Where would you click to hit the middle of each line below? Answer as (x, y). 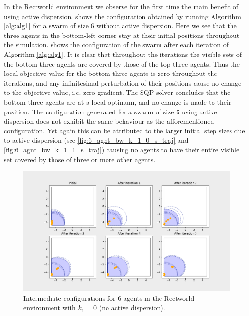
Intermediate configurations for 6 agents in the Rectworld (109, 298)
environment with (50, 307)
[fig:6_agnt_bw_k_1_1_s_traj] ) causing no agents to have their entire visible (122, 149)
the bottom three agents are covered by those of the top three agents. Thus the (122, 64)
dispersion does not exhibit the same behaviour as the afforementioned (109, 121)
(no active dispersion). (132, 307)
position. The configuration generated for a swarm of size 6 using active (111, 111)
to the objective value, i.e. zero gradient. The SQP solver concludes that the (117, 92)
